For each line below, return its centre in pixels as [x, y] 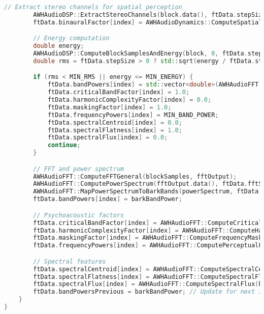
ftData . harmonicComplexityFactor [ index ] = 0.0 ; [129, 100]
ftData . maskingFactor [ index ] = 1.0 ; [109, 107]
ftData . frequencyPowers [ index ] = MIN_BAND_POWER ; [133, 115]
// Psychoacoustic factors [79, 215]
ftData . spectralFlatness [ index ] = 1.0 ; [115, 130]
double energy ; [59, 46]
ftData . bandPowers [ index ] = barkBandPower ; [108, 199]
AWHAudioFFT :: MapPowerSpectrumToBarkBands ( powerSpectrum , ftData [146, 192]
